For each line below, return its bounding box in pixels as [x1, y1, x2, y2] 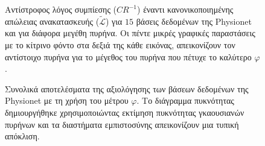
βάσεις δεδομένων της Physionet [136, 14, 252, 27]
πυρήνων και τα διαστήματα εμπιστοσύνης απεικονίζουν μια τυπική [5, 118, 239, 130]
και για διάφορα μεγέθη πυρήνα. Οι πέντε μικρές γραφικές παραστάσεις [5, 27, 255, 39]
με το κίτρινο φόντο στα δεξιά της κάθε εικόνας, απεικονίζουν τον [5, 39, 235, 51]
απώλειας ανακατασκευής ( [5, 14, 100, 27]
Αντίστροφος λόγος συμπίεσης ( [5, 3, 117, 15]
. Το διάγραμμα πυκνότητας [136, 94, 234, 107]
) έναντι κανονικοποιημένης [137, 3, 234, 15]
